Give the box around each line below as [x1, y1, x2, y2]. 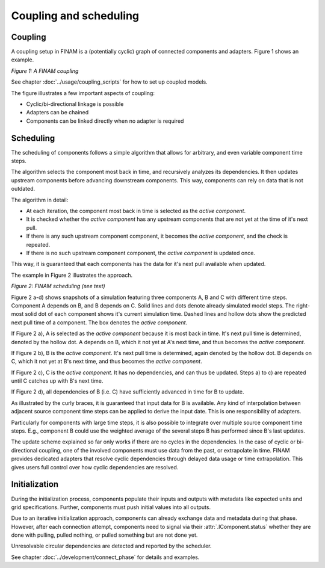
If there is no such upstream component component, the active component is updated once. [26, 250, 256, 256]
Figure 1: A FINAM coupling [11, 67, 79, 75]
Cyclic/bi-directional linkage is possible [26, 100, 124, 108]
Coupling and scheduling [11, 9, 140, 22]
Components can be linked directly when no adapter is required [26, 117, 184, 125]
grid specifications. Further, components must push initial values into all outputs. [11, 503, 211, 511]
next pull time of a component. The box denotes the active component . [11, 319, 188, 326]
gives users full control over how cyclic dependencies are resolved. [11, 463, 179, 471]
